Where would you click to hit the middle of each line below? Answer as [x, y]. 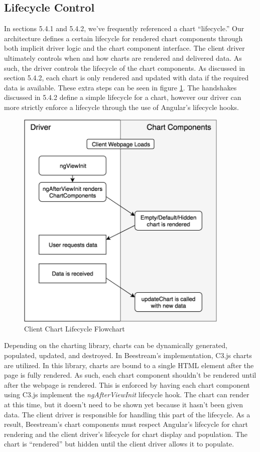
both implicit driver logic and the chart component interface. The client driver [124, 48]
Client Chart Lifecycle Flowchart [75, 328]
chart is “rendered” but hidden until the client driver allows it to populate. [119, 444]
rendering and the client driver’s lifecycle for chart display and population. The [126, 434]
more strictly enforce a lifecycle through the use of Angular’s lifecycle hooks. [121, 107]
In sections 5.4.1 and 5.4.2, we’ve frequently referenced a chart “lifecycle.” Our [124, 28]
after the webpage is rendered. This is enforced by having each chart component [127, 384]
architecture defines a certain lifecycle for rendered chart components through [123, 38]
